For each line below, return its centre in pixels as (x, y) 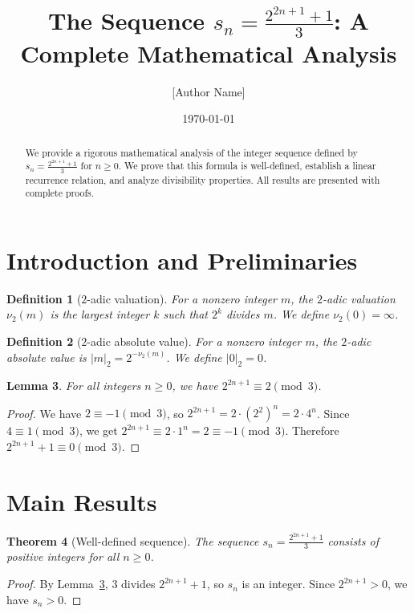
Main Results (82, 501)
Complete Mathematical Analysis (209, 53)
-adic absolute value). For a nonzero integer (194, 341)
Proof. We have (44, 413)
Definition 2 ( (44, 341)
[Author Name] (209, 91)
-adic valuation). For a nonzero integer (182, 298)
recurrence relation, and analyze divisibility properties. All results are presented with (203, 179)
